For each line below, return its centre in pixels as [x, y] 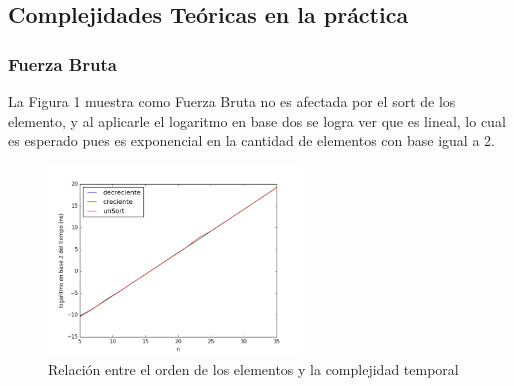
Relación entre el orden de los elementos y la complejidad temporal [253, 369]
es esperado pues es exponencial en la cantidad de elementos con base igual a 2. [251, 140]
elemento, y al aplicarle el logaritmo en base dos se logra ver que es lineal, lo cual [257, 120]
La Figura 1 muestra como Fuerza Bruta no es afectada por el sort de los [232, 101]
